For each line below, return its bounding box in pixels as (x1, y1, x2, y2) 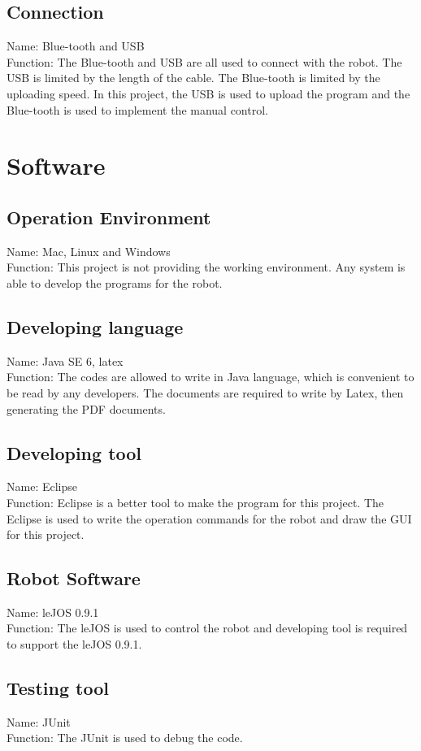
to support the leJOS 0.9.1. (7, 636, 142, 653)
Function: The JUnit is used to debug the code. (7, 729, 243, 746)
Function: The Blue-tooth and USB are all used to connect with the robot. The (7, 53, 402, 70)
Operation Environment (7, 204, 211, 229)
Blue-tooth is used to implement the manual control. (7, 101, 268, 118)
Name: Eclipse (7, 478, 77, 495)
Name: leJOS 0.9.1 (7, 603, 99, 620)
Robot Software (7, 566, 141, 591)
